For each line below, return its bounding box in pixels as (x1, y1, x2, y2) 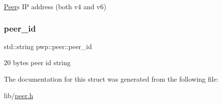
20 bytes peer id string (4, 57, 71, 68)
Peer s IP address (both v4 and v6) (4, 1, 107, 11)
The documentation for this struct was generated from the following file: (4, 74, 219, 84)
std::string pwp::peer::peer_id (4, 41, 92, 51)
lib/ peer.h (4, 90, 33, 100)
